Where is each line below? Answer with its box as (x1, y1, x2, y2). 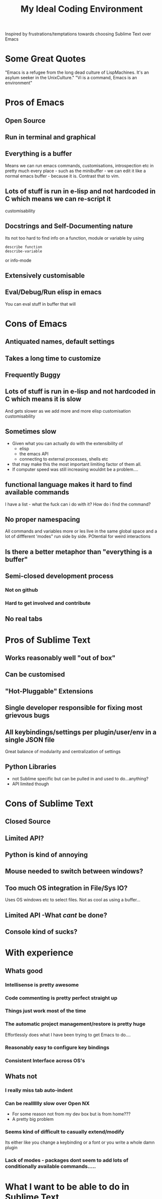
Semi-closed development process (5, 572, 114, 580)
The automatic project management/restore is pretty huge (5, 1021, 146, 1027)
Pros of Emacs (5, 97, 65, 108)
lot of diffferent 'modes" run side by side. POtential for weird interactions (5, 533, 151, 539)
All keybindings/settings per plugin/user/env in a (5, 728, 157, 736)
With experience (5, 947, 74, 958)
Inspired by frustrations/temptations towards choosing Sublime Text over (5, 31, 151, 37)
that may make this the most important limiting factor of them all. (12, 461, 142, 467)
